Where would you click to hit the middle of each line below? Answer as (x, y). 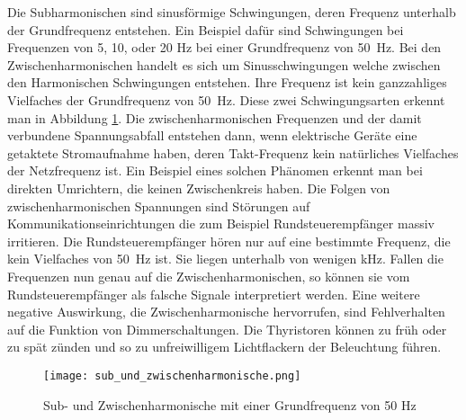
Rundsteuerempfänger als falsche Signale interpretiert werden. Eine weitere (214, 294)
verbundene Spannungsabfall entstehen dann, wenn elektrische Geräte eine (212, 135)
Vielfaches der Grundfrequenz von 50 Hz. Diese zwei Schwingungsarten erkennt (226, 99)
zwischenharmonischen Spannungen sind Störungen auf (159, 206)
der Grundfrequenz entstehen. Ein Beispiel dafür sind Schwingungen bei (206, 29)
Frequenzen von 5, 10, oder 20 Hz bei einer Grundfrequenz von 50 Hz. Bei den (224, 47)
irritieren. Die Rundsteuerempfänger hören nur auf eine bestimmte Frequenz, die (229, 241)
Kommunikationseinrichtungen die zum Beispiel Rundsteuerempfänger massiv (221, 223)
